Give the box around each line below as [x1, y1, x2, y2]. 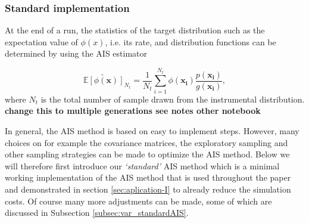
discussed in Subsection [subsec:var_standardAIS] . [5, 206, 189, 219]
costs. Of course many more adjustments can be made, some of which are [5, 194, 272, 207]
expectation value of [5, 35, 78, 48]
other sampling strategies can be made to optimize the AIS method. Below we [5, 148, 290, 160]
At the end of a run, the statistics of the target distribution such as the [5, 24, 265, 36]
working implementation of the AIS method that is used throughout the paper [5, 171, 291, 184]
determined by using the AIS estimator [5, 47, 148, 60]
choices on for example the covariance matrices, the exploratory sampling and [5, 136, 288, 148]
